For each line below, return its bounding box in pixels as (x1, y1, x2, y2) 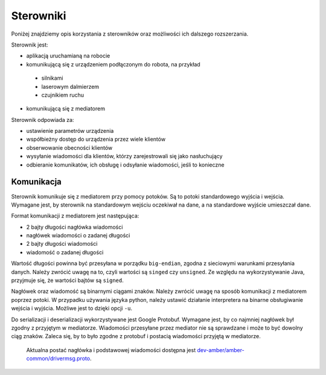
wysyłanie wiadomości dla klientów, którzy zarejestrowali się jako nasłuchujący (26, 153, 223, 160)
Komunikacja (11, 177, 62, 187)
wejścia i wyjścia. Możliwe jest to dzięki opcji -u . (11, 305, 133, 312)
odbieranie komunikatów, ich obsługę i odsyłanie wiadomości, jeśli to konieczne (26, 161, 225, 168)
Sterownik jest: (11, 41, 48, 48)
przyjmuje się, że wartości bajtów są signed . (11, 277, 124, 284)
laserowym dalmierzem (41, 83, 100, 90)
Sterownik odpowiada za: (11, 116, 74, 123)
